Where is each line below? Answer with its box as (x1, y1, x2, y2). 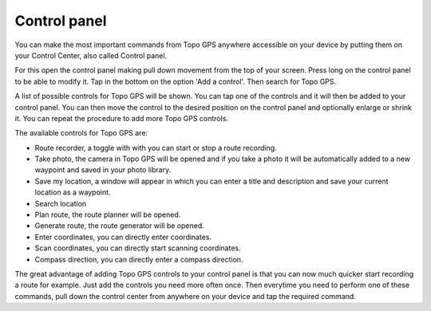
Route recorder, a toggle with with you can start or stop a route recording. (34, 143, 277, 152)
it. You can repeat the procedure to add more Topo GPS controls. (14, 113, 229, 123)
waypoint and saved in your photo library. (34, 165, 172, 175)
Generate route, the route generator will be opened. (34, 221, 204, 230)
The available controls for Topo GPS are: (14, 128, 148, 138)
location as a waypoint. (34, 187, 111, 197)
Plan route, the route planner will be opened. (34, 210, 181, 219)
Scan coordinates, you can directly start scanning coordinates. (34, 243, 241, 253)
